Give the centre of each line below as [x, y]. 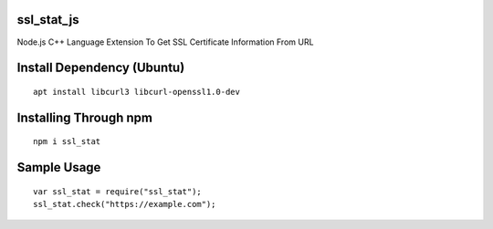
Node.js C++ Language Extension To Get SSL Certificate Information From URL [165, 42]
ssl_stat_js [48, 20]
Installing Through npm [84, 117]
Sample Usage [59, 167]
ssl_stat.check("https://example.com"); [125, 204]
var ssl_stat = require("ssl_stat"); [118, 191]
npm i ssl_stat [67, 142]
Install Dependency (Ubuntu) [101, 68]
